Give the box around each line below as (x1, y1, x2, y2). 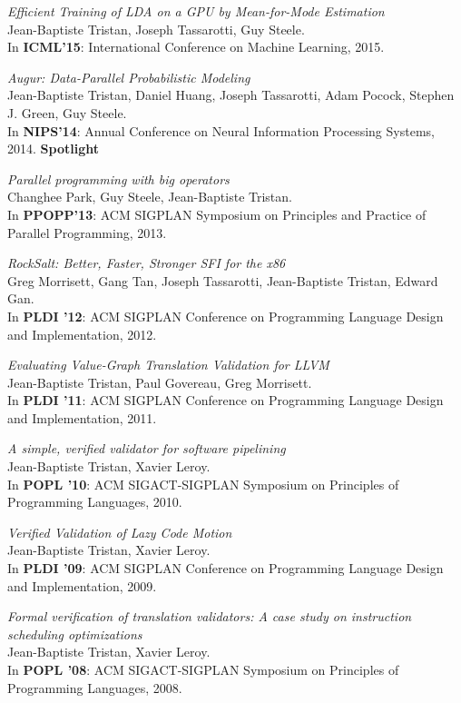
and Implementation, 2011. (7, 408, 157, 427)
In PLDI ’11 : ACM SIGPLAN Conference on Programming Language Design (7, 391, 444, 410)
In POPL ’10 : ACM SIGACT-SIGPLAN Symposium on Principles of (7, 474, 399, 493)
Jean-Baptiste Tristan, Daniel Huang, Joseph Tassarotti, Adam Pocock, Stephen (7, 85, 455, 104)
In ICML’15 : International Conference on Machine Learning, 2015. (7, 37, 385, 56)
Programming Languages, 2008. (7, 678, 182, 697)
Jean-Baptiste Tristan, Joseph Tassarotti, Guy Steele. (7, 19, 305, 38)
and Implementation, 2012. (7, 324, 157, 343)
